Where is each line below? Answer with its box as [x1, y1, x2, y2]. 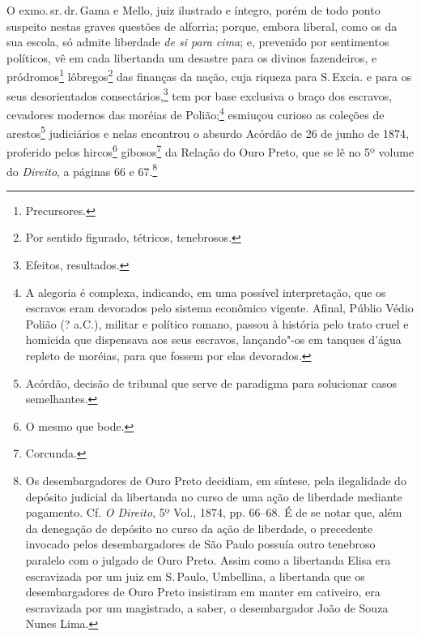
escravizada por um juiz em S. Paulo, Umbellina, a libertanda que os [25, 567, 365, 584]
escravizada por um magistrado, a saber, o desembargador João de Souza [25, 599, 389, 616]
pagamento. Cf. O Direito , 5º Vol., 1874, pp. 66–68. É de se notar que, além [25, 504, 402, 521]
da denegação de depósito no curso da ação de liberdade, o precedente [25, 519, 373, 536]
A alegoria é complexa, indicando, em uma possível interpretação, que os [25, 283, 386, 300]
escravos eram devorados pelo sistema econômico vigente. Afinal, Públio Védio [25, 299, 414, 316]
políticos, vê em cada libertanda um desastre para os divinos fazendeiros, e [6, 49, 377, 66]
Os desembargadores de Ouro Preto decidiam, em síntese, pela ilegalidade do [25, 472, 406, 488]
